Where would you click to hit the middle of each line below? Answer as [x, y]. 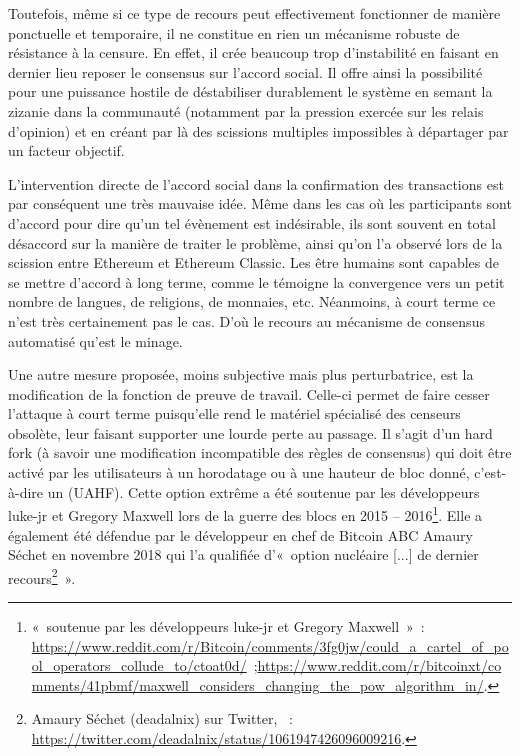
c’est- [490, 472]
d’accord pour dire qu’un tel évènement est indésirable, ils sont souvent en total [252, 222]
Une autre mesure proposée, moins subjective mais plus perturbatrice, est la [241, 374]
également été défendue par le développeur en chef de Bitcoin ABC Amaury [240, 534]
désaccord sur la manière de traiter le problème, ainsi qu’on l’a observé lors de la [255, 242]
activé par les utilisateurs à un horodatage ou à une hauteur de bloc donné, [239, 472]
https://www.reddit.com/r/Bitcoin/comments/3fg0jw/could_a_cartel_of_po [270, 645]
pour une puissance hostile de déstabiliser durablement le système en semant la [250, 91]
